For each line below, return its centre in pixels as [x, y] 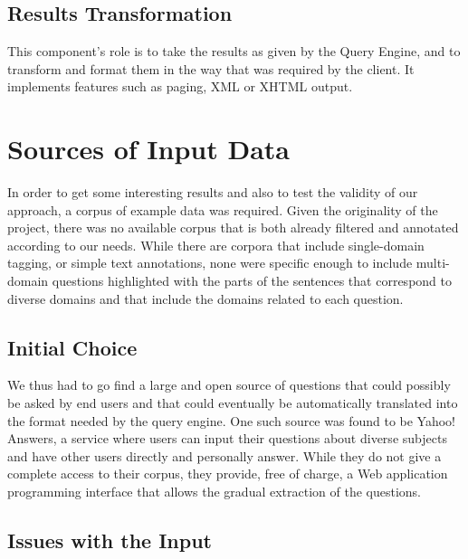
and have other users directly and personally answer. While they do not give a [224, 455]
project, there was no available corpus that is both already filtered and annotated [233, 227]
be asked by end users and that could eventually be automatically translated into [233, 403]
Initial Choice [72, 347]
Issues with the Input [110, 540]
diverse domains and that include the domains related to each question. [205, 298]
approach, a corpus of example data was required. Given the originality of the [223, 209]
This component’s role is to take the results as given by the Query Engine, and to [234, 51]
